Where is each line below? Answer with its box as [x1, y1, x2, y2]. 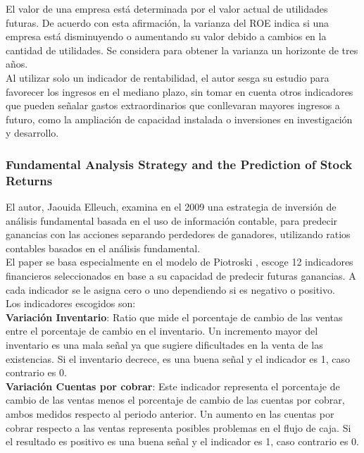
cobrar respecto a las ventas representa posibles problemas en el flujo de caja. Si [6, 420, 351, 435]
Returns [6, 171, 53, 189]
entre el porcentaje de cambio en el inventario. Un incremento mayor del [6, 323, 318, 338]
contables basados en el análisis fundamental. [6, 240, 201, 255]
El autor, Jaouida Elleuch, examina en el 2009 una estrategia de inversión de [6, 199, 337, 214]
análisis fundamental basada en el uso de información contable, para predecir [6, 213, 338, 228]
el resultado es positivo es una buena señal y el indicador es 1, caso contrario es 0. [6, 434, 359, 449]
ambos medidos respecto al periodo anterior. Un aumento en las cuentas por [6, 406, 334, 421]
